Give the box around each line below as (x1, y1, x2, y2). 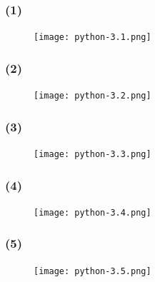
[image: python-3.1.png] (34, 32, 151, 43)
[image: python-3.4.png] (34, 207, 151, 218)
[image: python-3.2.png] (34, 91, 151, 101)
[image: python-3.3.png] (34, 148, 151, 159)
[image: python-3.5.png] (34, 266, 151, 276)
